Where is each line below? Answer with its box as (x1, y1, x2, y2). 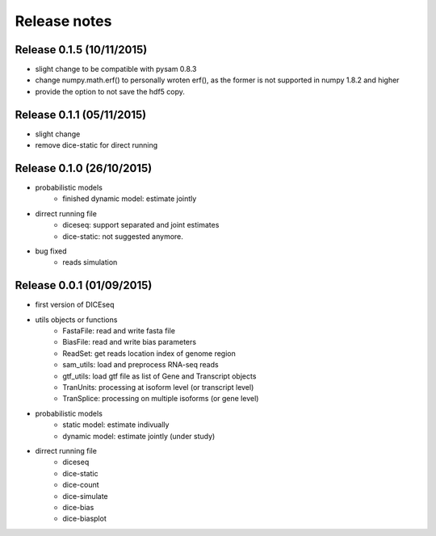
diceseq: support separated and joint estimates (62, 220, 220, 230)
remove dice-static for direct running (35, 140, 158, 150)
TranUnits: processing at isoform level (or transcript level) (62, 383, 254, 392)
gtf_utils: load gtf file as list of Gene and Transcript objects (62, 371, 257, 381)
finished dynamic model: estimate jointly (62, 194, 197, 203)
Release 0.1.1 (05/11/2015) (15, 107, 147, 121)
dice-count (62, 480, 100, 490)
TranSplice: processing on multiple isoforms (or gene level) (62, 394, 259, 404)
